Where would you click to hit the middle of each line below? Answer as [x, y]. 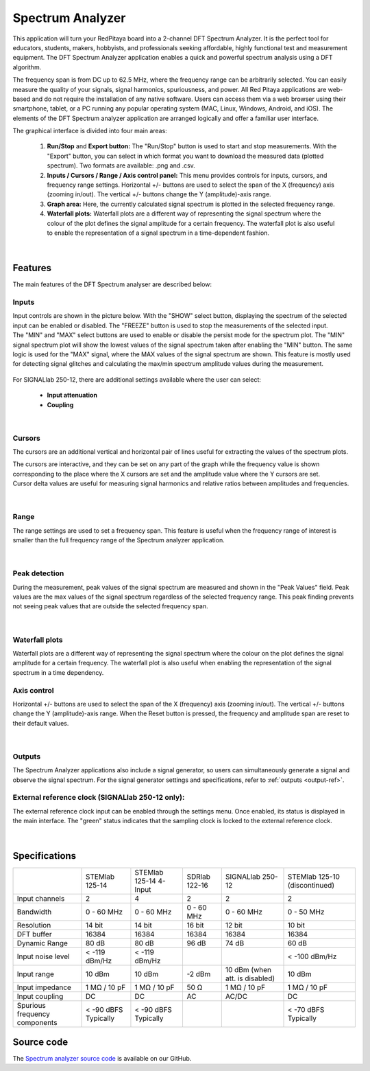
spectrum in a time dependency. [58, 672]
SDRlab [198, 877]
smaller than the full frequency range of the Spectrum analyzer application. [119, 540]
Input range [36, 974]
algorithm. [27, 67]
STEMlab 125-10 [314, 877]
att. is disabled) [250, 978]
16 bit [195, 925]
